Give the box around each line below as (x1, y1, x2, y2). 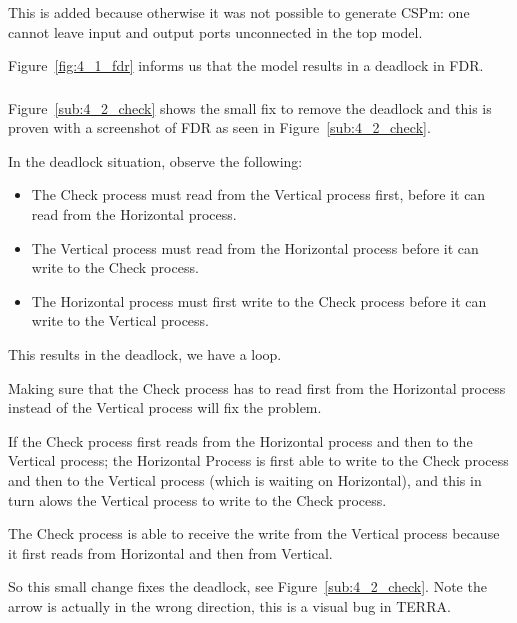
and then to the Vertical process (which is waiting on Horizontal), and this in (8, 470, 482, 491)
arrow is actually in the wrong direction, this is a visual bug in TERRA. (8, 595, 451, 616)
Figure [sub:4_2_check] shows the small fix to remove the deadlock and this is (8, 97, 492, 118)
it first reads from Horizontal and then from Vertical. (8, 542, 333, 563)
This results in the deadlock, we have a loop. (8, 344, 282, 365)
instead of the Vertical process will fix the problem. (8, 397, 322, 418)
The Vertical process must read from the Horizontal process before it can (31, 237, 479, 258)
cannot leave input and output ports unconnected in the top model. (8, 21, 423, 42)
